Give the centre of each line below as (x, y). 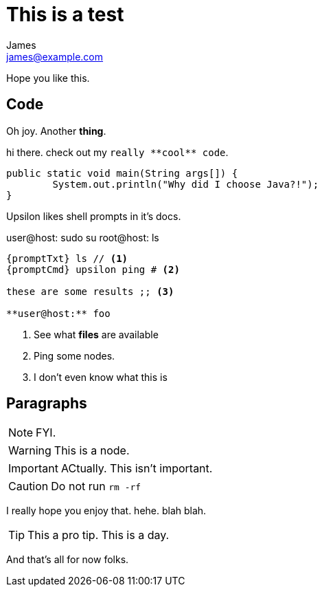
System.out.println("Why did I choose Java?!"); (186, 184)
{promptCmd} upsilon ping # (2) (93, 269)
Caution (28, 486)
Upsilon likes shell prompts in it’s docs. (94, 216)
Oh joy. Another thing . (56, 131)
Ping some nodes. (74, 355)
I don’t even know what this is (101, 377)
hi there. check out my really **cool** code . (117, 152)
